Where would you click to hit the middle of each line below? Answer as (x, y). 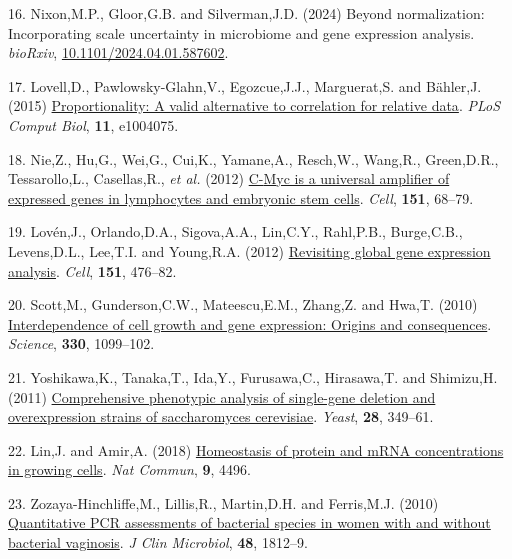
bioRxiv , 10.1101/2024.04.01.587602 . (118, 52)
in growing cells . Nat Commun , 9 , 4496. (129, 469)
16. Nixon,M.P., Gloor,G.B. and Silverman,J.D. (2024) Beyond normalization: (246, 13)
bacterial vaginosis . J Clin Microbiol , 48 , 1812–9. (158, 542)
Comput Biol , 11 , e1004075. (93, 124)
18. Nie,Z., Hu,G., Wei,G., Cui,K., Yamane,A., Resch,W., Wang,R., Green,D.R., (253, 158)
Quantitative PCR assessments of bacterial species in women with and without (249, 522)
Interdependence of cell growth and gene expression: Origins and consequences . (250, 323)
